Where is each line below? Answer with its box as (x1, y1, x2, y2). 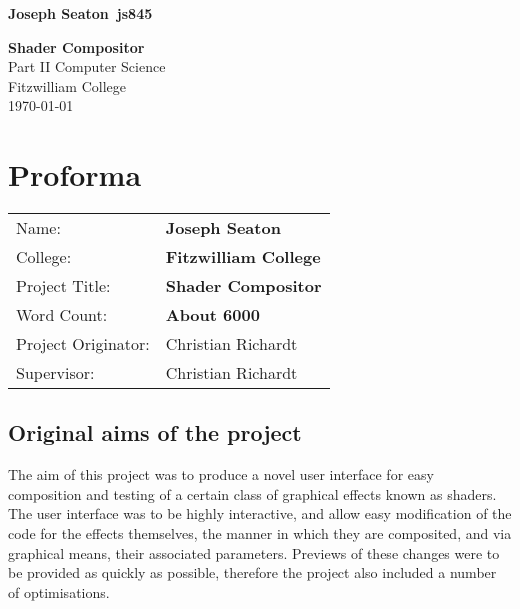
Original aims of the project (8, 417, 302, 448)
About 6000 (165, 303, 260, 327)
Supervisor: (16, 361, 95, 385)
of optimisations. (8, 581, 110, 602)
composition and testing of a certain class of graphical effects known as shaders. (8, 483, 497, 504)
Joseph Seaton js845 (8, 3, 153, 23)
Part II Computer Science (8, 56, 166, 77)
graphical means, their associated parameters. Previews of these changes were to (8, 542, 500, 563)
